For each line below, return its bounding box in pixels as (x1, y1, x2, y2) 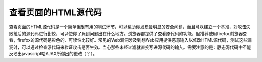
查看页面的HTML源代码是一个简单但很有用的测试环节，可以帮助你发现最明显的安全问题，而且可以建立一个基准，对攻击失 (9, 24, 251, 30)
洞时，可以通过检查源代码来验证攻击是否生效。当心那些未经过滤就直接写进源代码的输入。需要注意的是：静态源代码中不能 (9, 44, 251, 50)
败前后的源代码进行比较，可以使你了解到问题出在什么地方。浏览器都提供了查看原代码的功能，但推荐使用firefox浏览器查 (9, 30, 247, 36)
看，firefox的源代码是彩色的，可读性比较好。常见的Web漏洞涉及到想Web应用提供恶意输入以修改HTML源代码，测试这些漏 (9, 37, 252, 43)
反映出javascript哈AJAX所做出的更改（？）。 (9, 51, 97, 57)
